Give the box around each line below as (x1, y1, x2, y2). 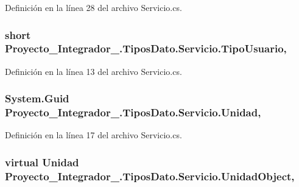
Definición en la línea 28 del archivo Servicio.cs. (5, 1, 182, 13)
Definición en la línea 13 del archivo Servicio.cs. (5, 65, 182, 77)
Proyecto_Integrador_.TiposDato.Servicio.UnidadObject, (5, 168, 295, 183)
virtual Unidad (5, 154, 79, 169)
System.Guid (5, 91, 69, 106)
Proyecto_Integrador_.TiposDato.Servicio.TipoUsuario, (5, 41, 287, 56)
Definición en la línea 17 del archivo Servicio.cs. (5, 129, 182, 141)
